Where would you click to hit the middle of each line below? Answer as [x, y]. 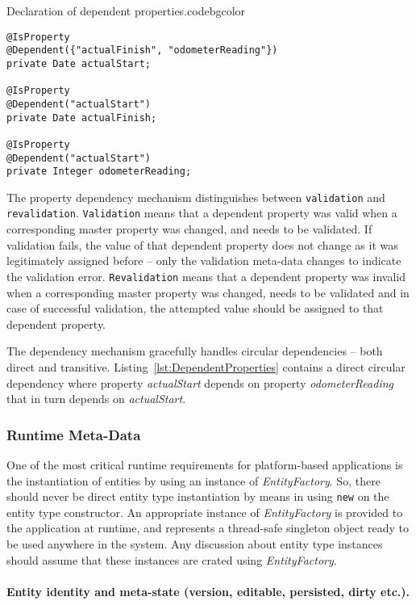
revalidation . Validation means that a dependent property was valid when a [202, 213]
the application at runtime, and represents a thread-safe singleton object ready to [208, 528]
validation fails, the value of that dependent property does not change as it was [202, 244]
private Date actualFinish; [82, 118]
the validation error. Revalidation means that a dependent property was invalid [206, 276]
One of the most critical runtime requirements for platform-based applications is [205, 464]
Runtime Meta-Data [74, 434]
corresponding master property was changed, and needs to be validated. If [189, 229]
